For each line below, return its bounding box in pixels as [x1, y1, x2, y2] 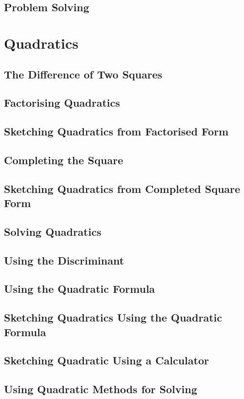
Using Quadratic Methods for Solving [4, 381, 197, 397]
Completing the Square [4, 152, 123, 167]
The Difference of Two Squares [4, 66, 163, 81]
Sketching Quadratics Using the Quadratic [4, 310, 222, 325]
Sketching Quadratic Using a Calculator [4, 353, 209, 368]
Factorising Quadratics [4, 95, 120, 110]
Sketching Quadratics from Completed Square [4, 181, 241, 196]
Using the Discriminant [4, 252, 124, 267]
